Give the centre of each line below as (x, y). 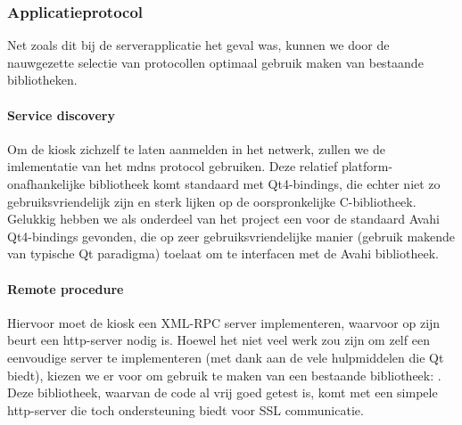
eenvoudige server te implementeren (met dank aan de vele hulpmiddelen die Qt (226, 357)
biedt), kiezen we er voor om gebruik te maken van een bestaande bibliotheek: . (224, 375)
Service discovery (61, 114)
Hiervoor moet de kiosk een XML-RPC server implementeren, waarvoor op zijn (224, 322)
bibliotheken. (42, 80)
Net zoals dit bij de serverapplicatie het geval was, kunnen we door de (198, 45)
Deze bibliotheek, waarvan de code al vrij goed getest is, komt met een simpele (223, 392)
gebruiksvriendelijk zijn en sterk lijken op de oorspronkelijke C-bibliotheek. (212, 201)
